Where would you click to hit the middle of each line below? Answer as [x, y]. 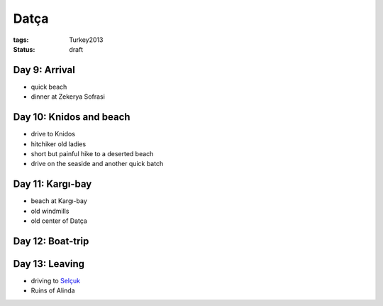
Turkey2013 [86, 40]
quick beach [49, 87]
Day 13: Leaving [49, 264]
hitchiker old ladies [59, 144]
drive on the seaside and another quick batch [97, 164]
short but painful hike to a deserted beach [92, 153]
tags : [21, 40]
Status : [24, 49]
